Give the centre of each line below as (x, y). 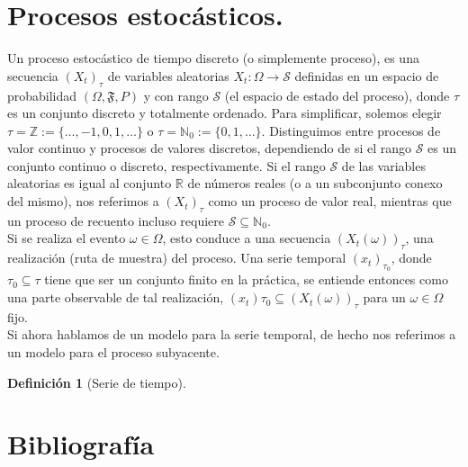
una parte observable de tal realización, (116, 297)
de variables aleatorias (168, 75)
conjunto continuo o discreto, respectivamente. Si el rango (166, 165)
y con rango (176, 95)
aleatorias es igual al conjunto (90, 183)
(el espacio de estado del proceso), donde (337, 95)
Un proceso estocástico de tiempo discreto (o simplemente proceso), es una (213, 58)
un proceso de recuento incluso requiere (116, 220)
